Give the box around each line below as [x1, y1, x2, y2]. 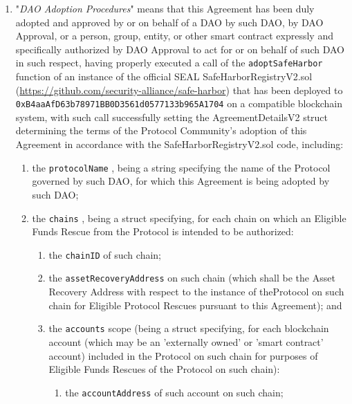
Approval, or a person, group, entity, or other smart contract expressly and [15, 28, 333, 43]
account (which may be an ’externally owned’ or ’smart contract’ [48, 334, 324, 349]
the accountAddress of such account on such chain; [65, 385, 284, 399]
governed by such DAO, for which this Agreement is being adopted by [32, 174, 330, 188]
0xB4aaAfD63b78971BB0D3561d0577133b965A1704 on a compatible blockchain [15, 96, 342, 111]
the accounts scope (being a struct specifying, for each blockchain [48, 321, 329, 336]
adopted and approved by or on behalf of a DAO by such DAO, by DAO [15, 15, 324, 29]
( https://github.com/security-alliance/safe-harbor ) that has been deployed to [15, 82, 343, 97]
